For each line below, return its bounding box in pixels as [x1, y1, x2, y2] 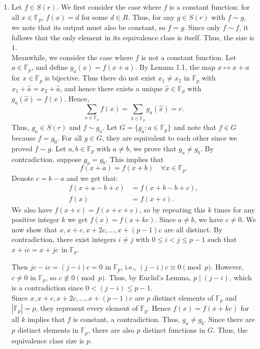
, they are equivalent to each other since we [102, 132, 237, 143]
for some [81, 11, 108, 22]
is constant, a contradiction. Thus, [73, 314, 180, 325]
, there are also [88, 325, 135, 335]
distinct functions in [142, 325, 206, 335]
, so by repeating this [139, 204, 206, 214]
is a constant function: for [169, 2, 250, 12]
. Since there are [204, 314, 255, 325]
